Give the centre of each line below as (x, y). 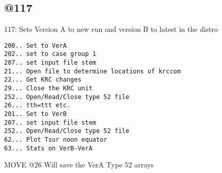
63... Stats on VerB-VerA (48, 148)
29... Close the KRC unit (48, 89)
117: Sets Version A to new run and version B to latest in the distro (111, 29)
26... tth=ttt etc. (37, 105)
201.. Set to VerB (35, 114)
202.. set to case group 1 (50, 54)
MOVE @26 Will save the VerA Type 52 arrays (79, 165)
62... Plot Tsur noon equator (56, 140)
